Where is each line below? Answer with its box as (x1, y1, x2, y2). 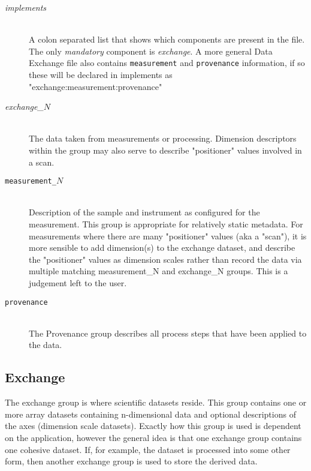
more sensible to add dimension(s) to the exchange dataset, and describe (29, 241, 295, 254)
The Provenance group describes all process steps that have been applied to (29, 326, 307, 339)
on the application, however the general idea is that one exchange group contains (5, 431, 302, 444)
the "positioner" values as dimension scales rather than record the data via (29, 253, 302, 265)
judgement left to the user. (29, 277, 127, 289)
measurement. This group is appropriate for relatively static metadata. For (29, 218, 303, 230)
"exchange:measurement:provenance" (29, 80, 162, 92)
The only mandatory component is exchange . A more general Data (29, 44, 273, 57)
